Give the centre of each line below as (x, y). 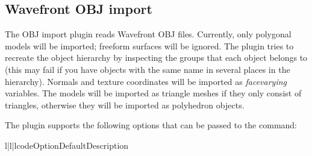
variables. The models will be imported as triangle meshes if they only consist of (153, 93)
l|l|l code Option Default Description (67, 145)
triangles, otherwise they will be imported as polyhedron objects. (125, 105)
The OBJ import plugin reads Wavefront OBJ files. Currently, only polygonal (148, 34)
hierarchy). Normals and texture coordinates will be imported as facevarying (146, 81)
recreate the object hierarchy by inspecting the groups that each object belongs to (156, 58)
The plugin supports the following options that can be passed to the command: (151, 125)
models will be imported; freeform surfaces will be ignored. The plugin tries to (149, 45)
